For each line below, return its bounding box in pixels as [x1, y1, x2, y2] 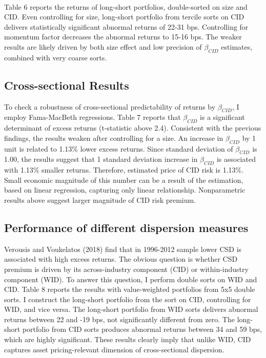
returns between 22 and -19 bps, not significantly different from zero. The [4, 313, 235, 324]
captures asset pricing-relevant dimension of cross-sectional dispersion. [4, 344, 224, 354]
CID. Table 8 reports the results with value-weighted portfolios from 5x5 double [4, 284, 255, 294]
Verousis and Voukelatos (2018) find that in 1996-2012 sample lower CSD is [4, 243, 242, 254]
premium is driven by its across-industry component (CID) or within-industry [4, 263, 249, 274]
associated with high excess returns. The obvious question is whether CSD [4, 254, 238, 264]
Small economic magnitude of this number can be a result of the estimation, [4, 174, 243, 185]
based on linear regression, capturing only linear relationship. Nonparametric [4, 184, 245, 195]
